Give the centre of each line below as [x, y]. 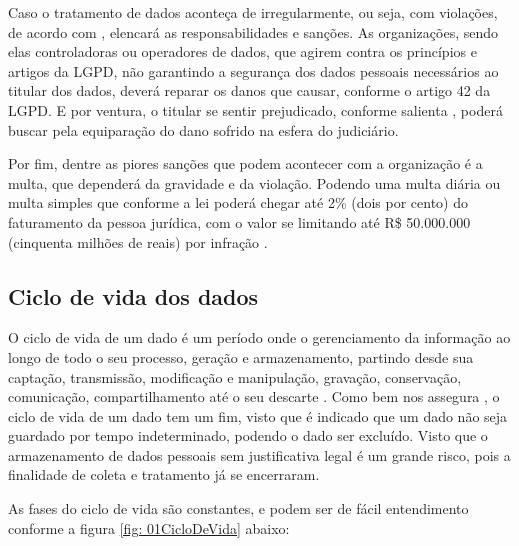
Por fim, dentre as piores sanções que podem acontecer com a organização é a [245, 163]
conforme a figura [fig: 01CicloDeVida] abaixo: [149, 527]
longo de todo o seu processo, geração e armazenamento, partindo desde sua [241, 356]
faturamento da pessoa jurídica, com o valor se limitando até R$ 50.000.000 [239, 221]
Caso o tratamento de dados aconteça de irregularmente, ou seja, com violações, [253, 12]
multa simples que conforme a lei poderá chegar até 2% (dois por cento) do [238, 202]
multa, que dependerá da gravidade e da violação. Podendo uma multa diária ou [254, 182]
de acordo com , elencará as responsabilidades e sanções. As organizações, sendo [253, 31]
